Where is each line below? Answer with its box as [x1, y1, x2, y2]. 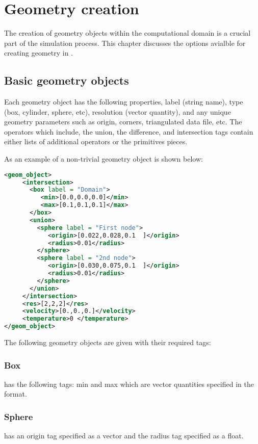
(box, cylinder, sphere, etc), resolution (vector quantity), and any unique [4, 106, 231, 117]
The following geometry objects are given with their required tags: [4, 337, 211, 348]
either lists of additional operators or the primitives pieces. [4, 136, 188, 147]
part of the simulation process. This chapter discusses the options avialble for [4, 37, 246, 48]
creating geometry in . [4, 47, 73, 58]
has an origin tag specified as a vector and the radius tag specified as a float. [4, 430, 244, 441]
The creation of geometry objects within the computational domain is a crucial [4, 28, 251, 38]
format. [4, 388, 27, 399]
